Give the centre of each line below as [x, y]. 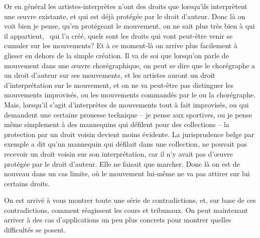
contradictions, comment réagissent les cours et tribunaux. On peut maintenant [126, 210]
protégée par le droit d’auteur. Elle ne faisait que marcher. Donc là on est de [122, 163]
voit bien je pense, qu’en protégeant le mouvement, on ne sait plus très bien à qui [129, 26]
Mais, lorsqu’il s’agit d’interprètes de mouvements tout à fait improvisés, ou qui [126, 104]
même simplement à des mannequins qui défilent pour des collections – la [117, 124]
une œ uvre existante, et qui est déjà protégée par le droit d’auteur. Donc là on [125, 16]
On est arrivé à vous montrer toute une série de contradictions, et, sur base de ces [130, 200]
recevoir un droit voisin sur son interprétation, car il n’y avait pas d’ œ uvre [119, 153]
